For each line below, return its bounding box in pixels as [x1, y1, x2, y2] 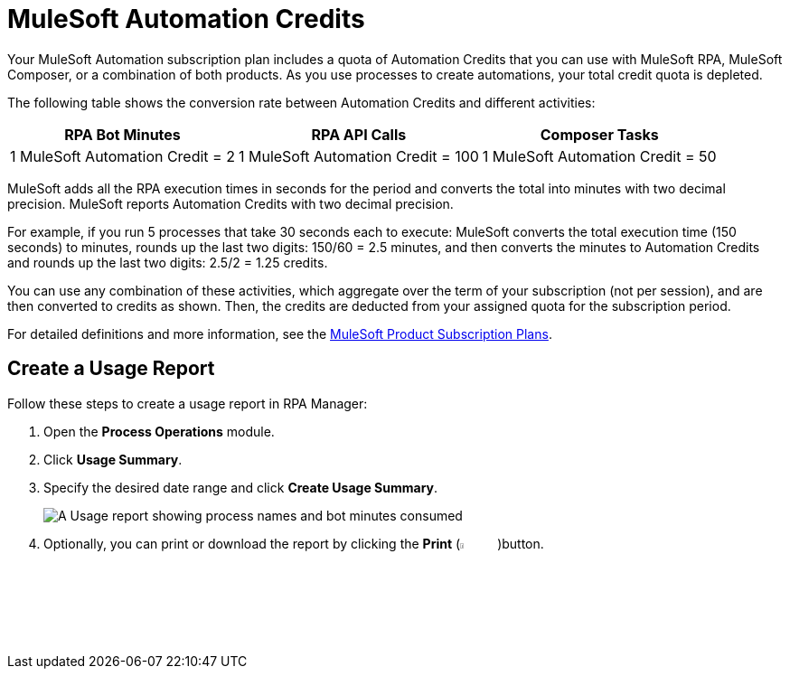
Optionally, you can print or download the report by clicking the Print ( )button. [43, 535, 544, 551]
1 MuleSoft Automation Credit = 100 [238, 146, 479, 165]
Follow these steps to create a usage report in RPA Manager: [7, 395, 368, 411]
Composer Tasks [540, 125, 659, 144]
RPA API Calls [311, 125, 407, 144]
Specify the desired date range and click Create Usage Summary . [43, 479, 438, 495]
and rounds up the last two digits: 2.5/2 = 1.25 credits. [7, 254, 328, 270]
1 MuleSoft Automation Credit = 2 [10, 146, 235, 165]
